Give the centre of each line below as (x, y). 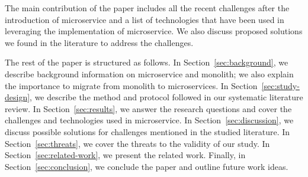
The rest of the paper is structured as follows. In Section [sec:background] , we (147, 62)
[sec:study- (280, 85)
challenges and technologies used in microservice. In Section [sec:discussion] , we (149, 120)
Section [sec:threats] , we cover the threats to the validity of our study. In (137, 143)
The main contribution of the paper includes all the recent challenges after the (147, 8)
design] (17, 97)
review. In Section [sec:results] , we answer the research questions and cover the (148, 108)
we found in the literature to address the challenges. (99, 42)
